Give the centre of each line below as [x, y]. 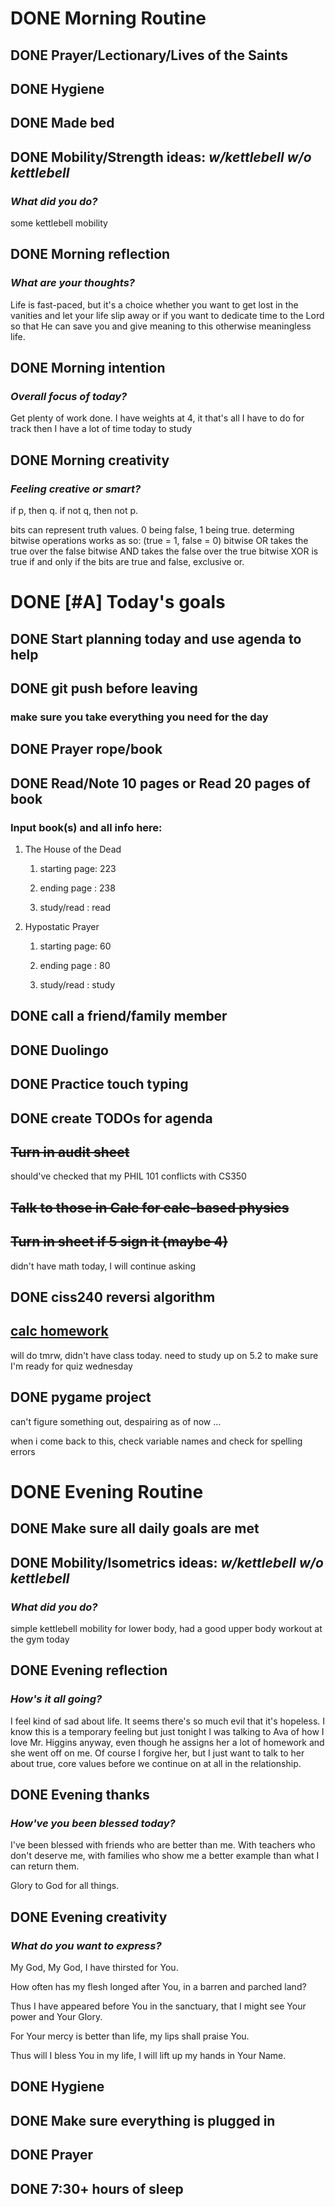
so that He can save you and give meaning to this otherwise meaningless [161, 326]
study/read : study [77, 985]
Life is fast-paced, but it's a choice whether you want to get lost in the [154, 304]
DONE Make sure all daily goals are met [135, 1528]
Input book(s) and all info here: [86, 827]
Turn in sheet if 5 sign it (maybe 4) [119, 1242]
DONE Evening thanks [80, 1795]
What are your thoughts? [72, 283]
